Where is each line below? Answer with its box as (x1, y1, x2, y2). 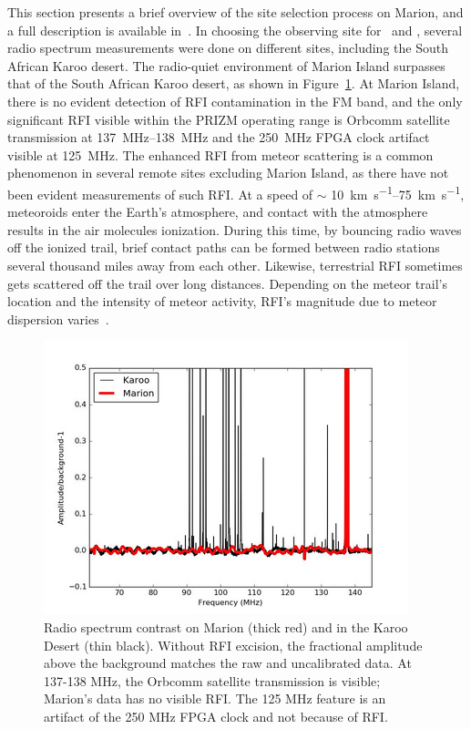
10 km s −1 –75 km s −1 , (331, 181, 465, 203)
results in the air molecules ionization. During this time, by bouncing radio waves (7, 220, 462, 239)
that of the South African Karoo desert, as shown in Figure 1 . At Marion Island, (7, 74, 460, 93)
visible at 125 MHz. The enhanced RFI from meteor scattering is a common (7, 145, 434, 164)
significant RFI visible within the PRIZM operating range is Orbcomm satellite (7, 109, 450, 128)
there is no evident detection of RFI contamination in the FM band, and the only (7, 91, 463, 110)
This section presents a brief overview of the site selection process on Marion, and (7, 3, 464, 21)
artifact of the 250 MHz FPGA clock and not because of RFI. (44, 706, 388, 725)
